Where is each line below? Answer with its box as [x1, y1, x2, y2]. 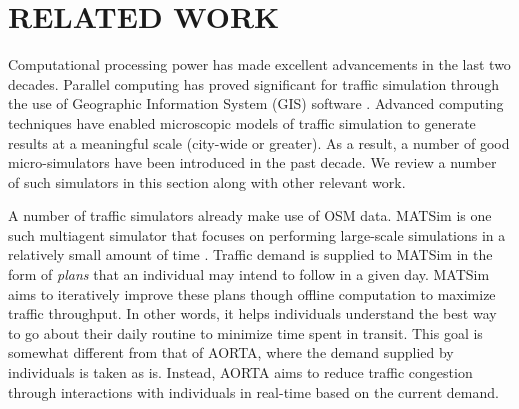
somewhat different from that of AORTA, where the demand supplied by [8, 342, 454, 363]
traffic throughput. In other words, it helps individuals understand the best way [8, 303, 497, 324]
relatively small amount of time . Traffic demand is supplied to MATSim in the [8, 244, 493, 265]
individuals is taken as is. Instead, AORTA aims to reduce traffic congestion [8, 362, 473, 383]
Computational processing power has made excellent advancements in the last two [8, 54, 511, 75]
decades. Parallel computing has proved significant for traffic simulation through [8, 73, 500, 94]
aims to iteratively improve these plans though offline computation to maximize [8, 283, 496, 304]
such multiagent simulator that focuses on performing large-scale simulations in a [8, 224, 506, 245]
